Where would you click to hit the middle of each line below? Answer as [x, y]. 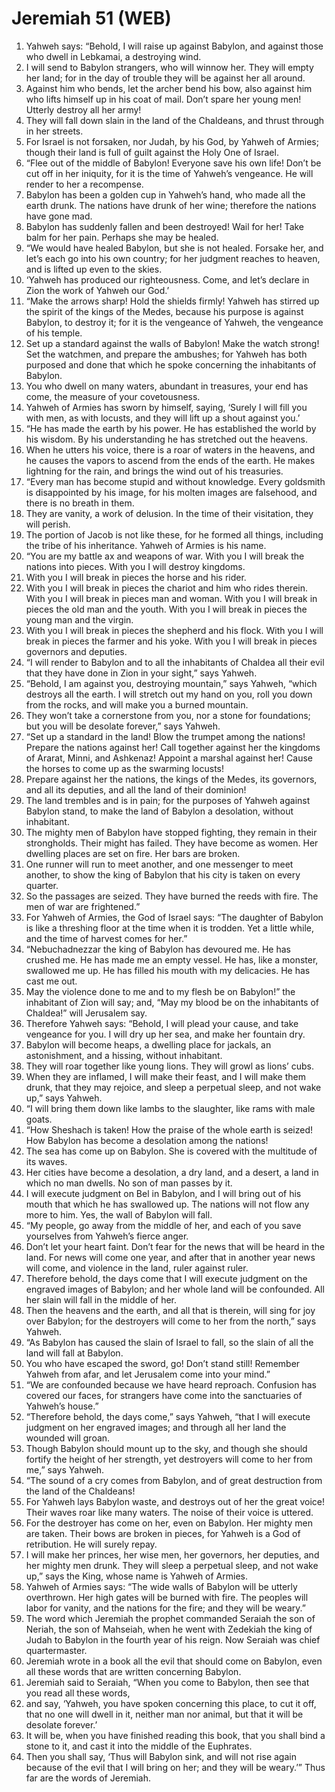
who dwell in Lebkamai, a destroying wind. [113, 56]
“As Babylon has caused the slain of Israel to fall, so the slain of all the [169, 1342]
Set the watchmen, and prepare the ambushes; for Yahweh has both [166, 354]
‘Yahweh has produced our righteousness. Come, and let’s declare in [167, 279]
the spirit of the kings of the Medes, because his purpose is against [164, 311]
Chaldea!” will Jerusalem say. [86, 1013]
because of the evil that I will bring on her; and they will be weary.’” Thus [175, 1767]
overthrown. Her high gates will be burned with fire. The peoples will [167, 1597]
